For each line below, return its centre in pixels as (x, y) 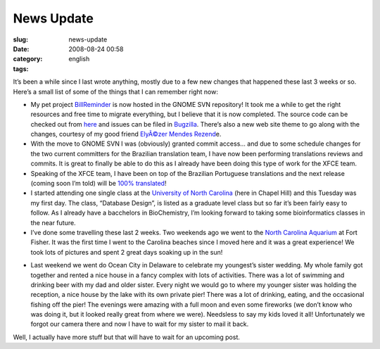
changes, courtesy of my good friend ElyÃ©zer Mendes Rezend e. (126, 134)
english (79, 59)
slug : (20, 39)
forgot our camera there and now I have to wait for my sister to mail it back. (140, 324)
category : (28, 59)
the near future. (53, 222)
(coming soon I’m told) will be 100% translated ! (99, 184)
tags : (21, 69)
